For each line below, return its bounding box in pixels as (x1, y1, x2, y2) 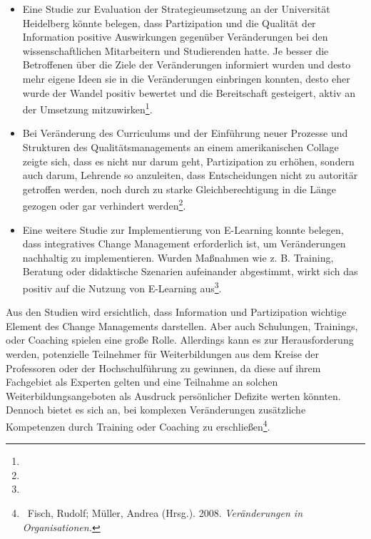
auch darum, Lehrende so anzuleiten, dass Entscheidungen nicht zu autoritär (22, 168, 358, 183)
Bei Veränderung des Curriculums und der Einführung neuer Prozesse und (22, 125, 348, 140)
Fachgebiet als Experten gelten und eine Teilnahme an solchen (6, 374, 278, 389)
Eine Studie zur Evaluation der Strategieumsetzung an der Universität (22, 1, 330, 16)
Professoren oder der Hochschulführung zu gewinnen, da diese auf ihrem (6, 360, 321, 375)
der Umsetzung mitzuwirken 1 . (22, 100, 153, 116)
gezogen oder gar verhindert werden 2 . (22, 196, 186, 213)
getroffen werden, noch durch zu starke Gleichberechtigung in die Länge (22, 181, 337, 196)
